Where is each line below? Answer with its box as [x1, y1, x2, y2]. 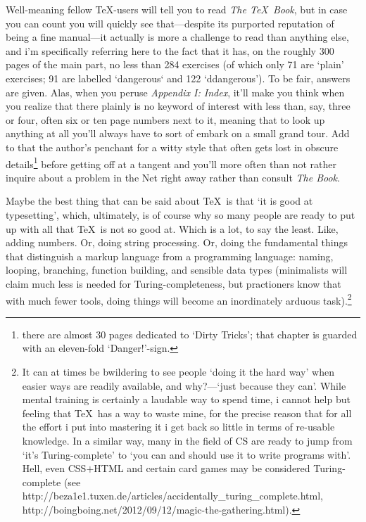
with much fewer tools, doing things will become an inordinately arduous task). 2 [6, 291, 352, 307]
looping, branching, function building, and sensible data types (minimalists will [6, 262, 348, 277]
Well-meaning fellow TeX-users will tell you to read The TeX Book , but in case [6, 2, 348, 16]
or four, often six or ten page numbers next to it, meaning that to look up [6, 112, 325, 127]
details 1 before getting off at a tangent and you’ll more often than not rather [6, 154, 337, 171]
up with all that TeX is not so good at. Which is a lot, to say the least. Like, [6, 221, 339, 236]
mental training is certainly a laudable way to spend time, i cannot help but [22, 392, 351, 407]
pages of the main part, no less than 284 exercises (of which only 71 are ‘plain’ [6, 57, 344, 72]
